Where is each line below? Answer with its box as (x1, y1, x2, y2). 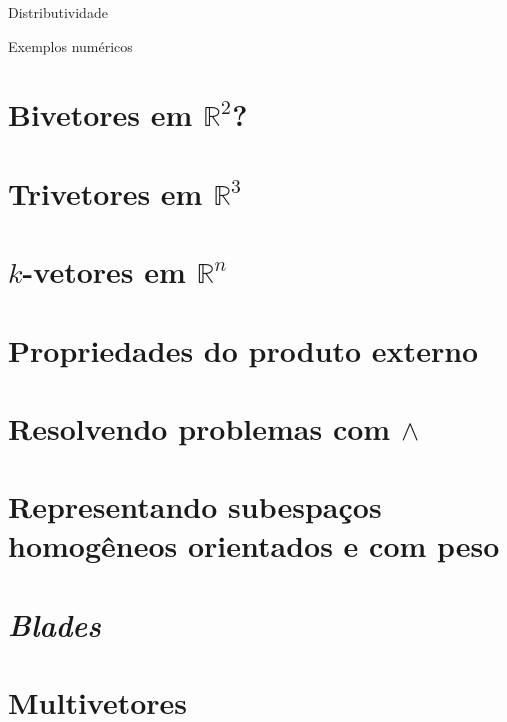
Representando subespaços (8, 486, 382, 527)
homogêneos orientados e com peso (8, 525, 500, 566)
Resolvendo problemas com (8, 407, 391, 448)
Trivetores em (8, 172, 203, 213)
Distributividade (8, 2, 108, 22)
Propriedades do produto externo (8, 329, 479, 370)
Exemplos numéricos (8, 35, 133, 56)
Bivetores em (8, 94, 193, 135)
